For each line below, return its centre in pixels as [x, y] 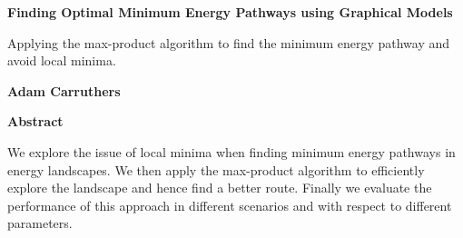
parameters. [40, 223]
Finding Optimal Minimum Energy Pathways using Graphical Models [230, 12]
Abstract [35, 121]
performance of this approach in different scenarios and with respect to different [230, 205]
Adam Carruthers [64, 90]
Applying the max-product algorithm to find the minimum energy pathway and [229, 42]
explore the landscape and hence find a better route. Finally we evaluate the [220, 188]
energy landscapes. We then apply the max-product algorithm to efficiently [216, 169]
